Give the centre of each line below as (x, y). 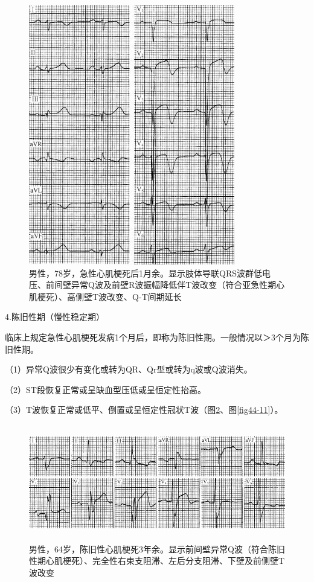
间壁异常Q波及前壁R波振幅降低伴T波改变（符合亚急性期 (165, 285)
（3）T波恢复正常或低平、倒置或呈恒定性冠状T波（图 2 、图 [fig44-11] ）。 (144, 410)
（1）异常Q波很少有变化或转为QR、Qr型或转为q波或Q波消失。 (129, 369)
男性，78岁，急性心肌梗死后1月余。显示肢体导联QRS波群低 (146, 273)
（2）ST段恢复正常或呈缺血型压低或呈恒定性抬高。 (105, 389)
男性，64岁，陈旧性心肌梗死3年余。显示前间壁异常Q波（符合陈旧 (157, 548)
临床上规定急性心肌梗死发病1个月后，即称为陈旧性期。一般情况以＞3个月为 (153, 337)
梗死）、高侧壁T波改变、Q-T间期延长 (109, 296)
